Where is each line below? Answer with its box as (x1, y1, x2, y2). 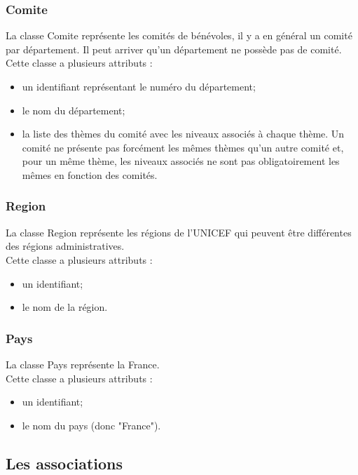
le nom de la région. (22, 300, 108, 314)
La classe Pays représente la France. (6, 356, 160, 371)
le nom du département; (22, 102, 125, 117)
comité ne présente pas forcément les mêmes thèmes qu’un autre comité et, (22, 140, 344, 154)
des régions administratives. (6, 239, 125, 253)
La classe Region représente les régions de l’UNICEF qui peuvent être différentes (6, 225, 352, 239)
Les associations (6, 452, 123, 474)
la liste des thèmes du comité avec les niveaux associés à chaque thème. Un (22, 126, 345, 141)
